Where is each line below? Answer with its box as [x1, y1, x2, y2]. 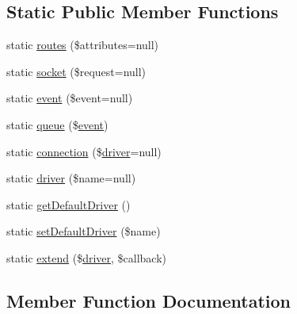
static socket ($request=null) [6, 63, 147, 79]
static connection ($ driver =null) [6, 143, 162, 159]
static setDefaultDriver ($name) [6, 223, 161, 239]
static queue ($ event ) [6, 116, 109, 132]
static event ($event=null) [6, 90, 133, 106]
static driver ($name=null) [6, 170, 136, 186]
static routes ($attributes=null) [6, 36, 159, 53]
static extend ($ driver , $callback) [6, 249, 167, 266]
